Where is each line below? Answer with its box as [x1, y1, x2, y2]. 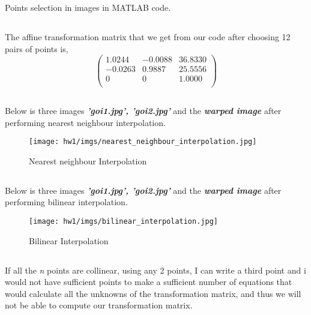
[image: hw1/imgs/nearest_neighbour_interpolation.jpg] [29, 137, 257, 146]
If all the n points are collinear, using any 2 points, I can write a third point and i [5, 263, 306, 276]
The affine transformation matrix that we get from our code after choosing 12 [5, 31, 291, 43]
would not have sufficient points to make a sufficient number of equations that [5, 275, 292, 288]
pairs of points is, [5, 42, 68, 55]
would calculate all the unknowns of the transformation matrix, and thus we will [5, 287, 301, 299]
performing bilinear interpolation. [5, 196, 128, 208]
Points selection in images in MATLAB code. [5, 1, 171, 14]
